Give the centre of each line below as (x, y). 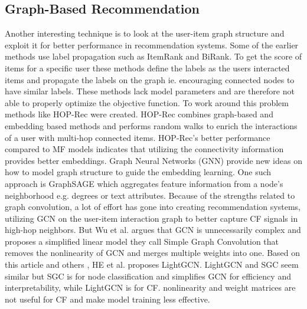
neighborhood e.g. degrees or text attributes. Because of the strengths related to (150, 195)
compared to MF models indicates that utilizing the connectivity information (144, 149)
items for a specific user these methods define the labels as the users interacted (147, 68)
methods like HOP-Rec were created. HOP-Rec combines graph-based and (139, 114)
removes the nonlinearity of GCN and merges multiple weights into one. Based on (153, 253)
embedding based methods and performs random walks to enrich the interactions (151, 125)
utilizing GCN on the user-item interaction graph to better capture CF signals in (151, 218)
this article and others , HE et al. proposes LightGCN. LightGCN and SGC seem (152, 264)
